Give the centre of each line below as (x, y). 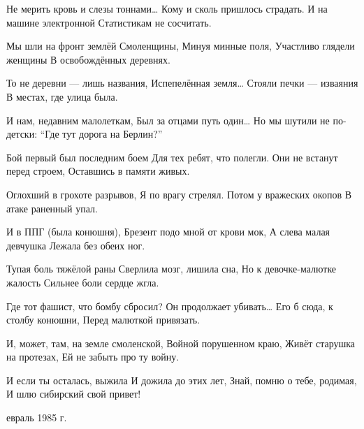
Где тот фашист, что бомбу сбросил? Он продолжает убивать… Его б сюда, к (170, 306)
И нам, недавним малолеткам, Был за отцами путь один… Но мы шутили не (168, 120)
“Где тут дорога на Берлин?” (101, 134)
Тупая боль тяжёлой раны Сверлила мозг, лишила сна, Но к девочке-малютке (172, 269)
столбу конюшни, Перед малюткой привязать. (103, 320)
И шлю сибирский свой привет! (74, 394)
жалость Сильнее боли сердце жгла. (83, 282)
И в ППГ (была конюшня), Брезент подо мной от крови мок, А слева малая (168, 232)
